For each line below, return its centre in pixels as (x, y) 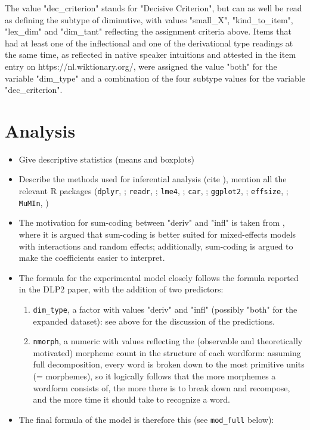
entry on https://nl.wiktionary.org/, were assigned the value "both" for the (141, 66)
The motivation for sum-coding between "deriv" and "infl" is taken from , (152, 222)
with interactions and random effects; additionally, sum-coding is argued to (156, 246)
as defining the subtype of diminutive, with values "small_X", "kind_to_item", (149, 19)
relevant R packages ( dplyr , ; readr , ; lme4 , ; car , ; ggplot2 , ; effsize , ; (154, 191)
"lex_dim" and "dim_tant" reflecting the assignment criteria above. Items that (148, 31)
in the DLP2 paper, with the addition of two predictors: (121, 289)
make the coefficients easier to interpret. (92, 258)
